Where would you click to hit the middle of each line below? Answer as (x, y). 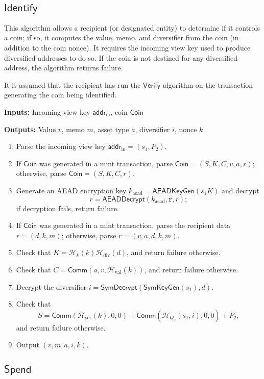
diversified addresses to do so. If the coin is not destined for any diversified (121, 57)
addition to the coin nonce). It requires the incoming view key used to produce (127, 47)
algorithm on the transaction (208, 84)
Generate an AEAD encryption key (71, 190)
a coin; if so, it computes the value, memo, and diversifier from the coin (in (122, 37)
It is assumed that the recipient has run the (73, 84)
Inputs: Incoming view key (47, 111)
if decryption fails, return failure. (67, 208)
